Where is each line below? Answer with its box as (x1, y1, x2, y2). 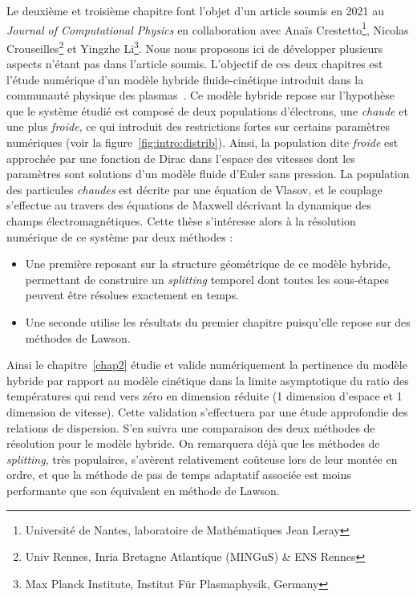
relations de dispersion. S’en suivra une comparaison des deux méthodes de (6, 419, 375, 436)
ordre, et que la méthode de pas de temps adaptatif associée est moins (6, 466, 351, 483)
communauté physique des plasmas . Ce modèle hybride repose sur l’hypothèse (6, 87, 395, 104)
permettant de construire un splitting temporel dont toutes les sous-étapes (25, 270, 390, 287)
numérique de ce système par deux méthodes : (6, 228, 233, 245)
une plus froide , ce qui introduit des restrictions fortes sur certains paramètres (6, 118, 391, 135)
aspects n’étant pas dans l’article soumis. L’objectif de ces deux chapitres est (6, 55, 383, 72)
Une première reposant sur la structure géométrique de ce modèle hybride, (25, 255, 391, 272)
